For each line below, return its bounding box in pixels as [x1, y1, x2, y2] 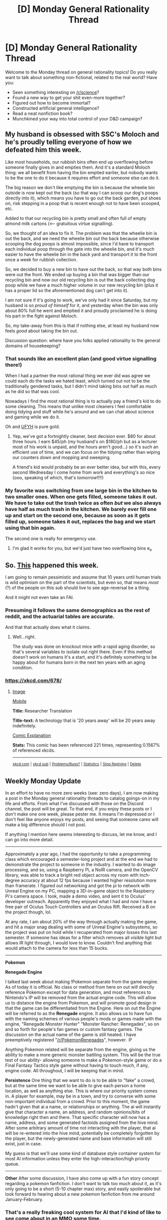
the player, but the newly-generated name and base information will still [5, 1135, 152, 1141]
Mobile [12, 698, 27, 704]
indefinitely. [12, 722, 36, 728]
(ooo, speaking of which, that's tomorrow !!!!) [12, 475, 104, 481]
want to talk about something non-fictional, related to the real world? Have [5, 74, 158, 80]
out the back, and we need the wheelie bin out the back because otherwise [5, 235, 160, 241]
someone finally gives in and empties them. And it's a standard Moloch [5, 164, 151, 170]
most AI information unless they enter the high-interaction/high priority [5, 1156, 150, 1162]
